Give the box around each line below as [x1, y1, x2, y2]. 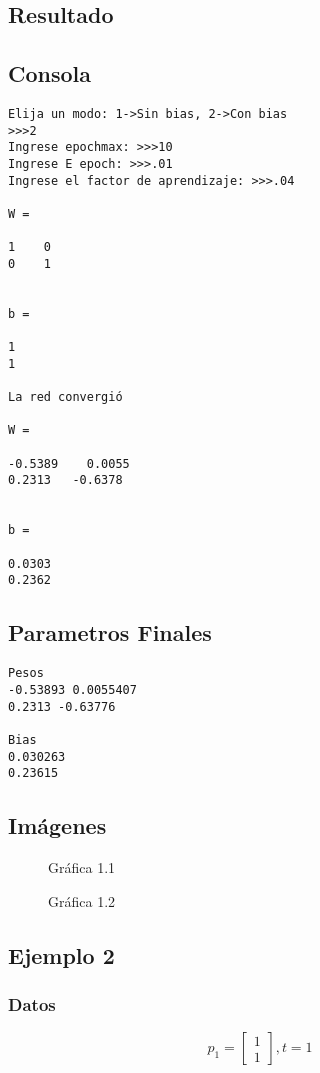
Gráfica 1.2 [48, 890, 116, 911]
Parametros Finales [8, 617, 212, 648]
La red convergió [8, 390, 123, 405]
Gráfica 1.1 [48, 857, 116, 878]
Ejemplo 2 [8, 939, 115, 970]
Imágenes [8, 810, 107, 841]
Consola [8, 58, 91, 89]
